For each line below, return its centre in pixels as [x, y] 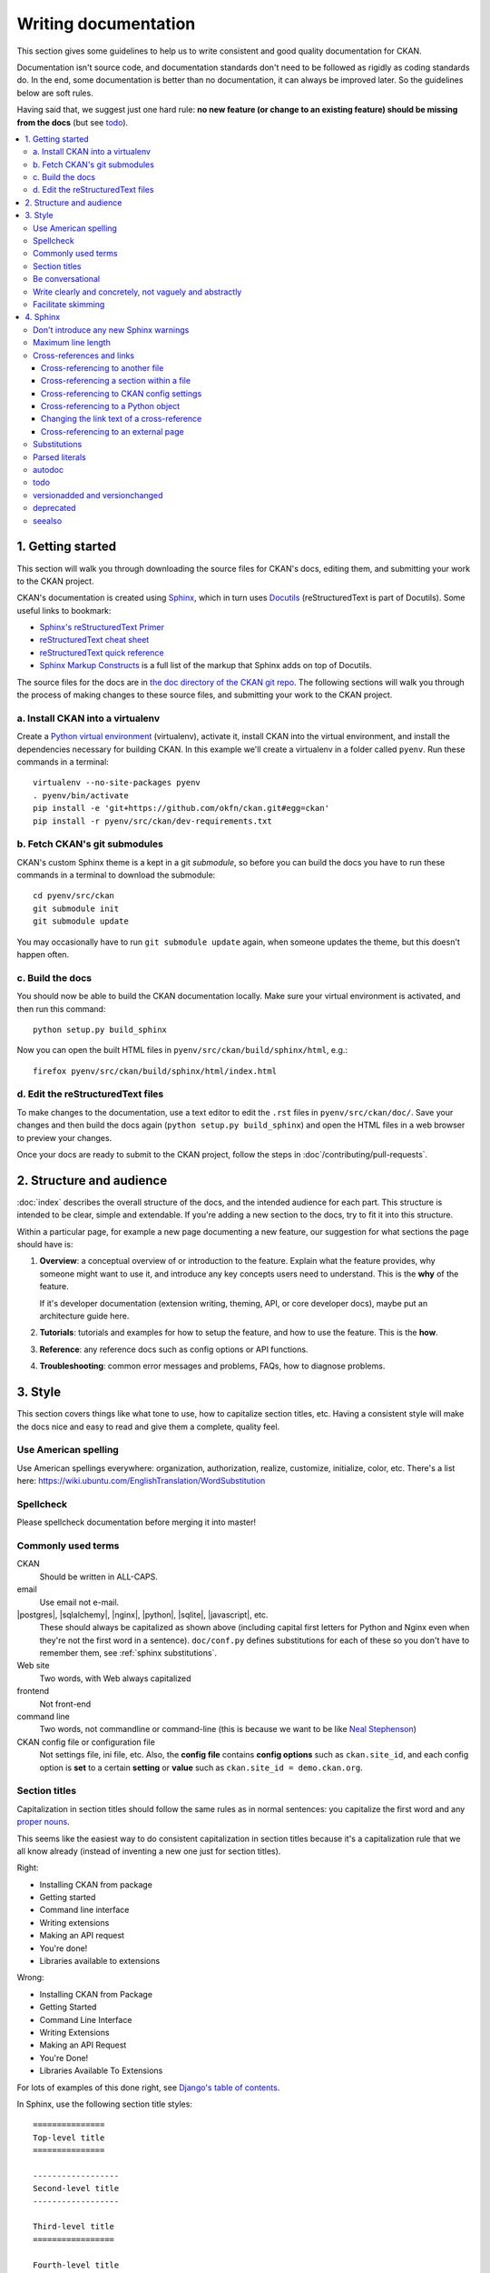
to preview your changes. [64, 1137]
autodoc [48, 470]
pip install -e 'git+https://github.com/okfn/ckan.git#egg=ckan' [181, 808]
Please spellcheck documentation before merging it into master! [137, 1522]
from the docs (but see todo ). [73, 122]
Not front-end [65, 1704]
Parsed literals [59, 457]
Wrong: [30, 1978]
